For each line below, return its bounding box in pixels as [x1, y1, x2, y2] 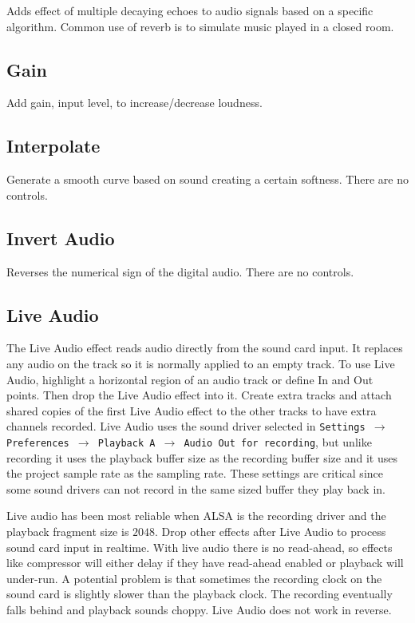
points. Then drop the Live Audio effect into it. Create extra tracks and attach [6, 387, 392, 403]
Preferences [6, 438, 69, 449]
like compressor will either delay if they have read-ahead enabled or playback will [6, 554, 404, 571]
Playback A [97, 438, 156, 449]
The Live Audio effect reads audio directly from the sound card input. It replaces [6, 339, 403, 356]
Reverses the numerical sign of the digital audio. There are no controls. [6, 263, 354, 280]
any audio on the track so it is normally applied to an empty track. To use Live [6, 355, 395, 371]
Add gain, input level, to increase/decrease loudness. [6, 94, 263, 111]
